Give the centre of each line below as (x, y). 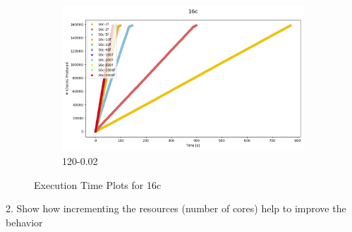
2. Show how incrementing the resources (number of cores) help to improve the (176, 208)
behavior (24, 222)
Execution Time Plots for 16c (98, 184)
